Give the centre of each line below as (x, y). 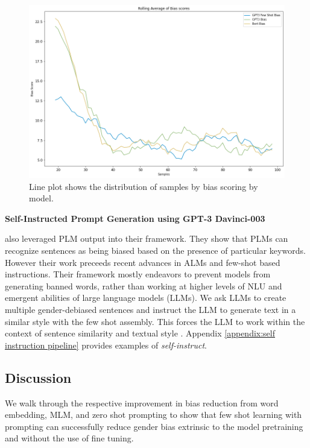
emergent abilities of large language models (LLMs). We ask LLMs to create (146, 298)
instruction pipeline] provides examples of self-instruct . (106, 345)
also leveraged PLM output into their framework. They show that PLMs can (147, 238)
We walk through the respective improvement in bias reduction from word (142, 402)
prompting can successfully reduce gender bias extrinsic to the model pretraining (154, 426)
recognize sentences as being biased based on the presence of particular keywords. (155, 251)
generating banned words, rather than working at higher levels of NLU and (144, 286)
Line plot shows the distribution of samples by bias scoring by (144, 186)
